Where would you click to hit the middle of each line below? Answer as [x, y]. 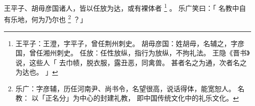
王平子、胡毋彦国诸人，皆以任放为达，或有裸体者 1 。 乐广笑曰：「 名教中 [122, 7]
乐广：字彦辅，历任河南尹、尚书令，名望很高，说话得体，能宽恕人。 [125, 88]
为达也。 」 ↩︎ [37, 72]
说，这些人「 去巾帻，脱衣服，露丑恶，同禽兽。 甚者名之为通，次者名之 [131, 62]
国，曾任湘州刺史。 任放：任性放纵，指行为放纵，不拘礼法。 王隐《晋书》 [133, 53]
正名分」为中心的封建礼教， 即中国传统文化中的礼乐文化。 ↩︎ [142, 98]
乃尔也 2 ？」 [66, 18]
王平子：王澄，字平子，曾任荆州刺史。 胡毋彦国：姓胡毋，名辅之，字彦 [130, 43]
